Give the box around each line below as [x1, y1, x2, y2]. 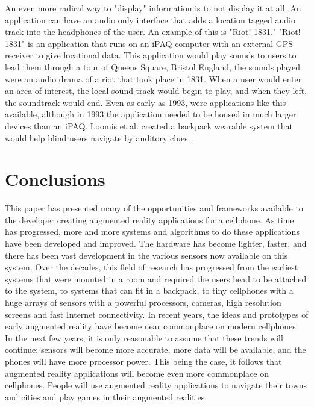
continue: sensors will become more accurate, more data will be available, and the [5, 343, 306, 356]
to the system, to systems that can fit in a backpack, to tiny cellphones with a [5, 284, 294, 297]
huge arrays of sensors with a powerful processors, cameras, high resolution [5, 296, 281, 308]
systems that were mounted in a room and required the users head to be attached [5, 272, 307, 285]
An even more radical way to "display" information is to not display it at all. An [5, 2, 301, 14]
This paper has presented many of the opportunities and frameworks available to [5, 202, 303, 214]
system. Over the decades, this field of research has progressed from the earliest [5, 261, 298, 273]
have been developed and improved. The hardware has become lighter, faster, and [5, 237, 307, 250]
